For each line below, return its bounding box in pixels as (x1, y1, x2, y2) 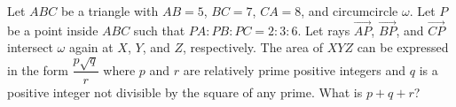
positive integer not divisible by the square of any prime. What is (7, 82, 363, 101)
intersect (7, 38, 53, 57)
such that (133, 20, 185, 39)
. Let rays (297, 20, 350, 39)
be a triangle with (60, 2, 159, 19)
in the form (7, 60, 68, 79)
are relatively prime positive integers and (183, 60, 406, 79)
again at (68, 38, 114, 57)
